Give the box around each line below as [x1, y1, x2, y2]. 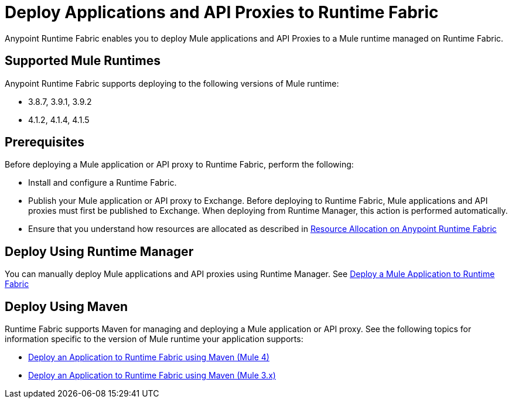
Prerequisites [5, 135, 84, 150]
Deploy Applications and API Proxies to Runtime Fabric [5, 2, 439, 22]
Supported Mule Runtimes [5, 53, 161, 69]
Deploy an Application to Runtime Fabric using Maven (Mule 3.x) [28, 370, 276, 381]
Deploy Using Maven [5, 299, 128, 314]
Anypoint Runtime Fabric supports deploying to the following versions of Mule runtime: [5, 78, 339, 88]
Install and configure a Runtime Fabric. [28, 177, 177, 188]
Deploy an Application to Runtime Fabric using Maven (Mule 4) [28, 352, 269, 363]
